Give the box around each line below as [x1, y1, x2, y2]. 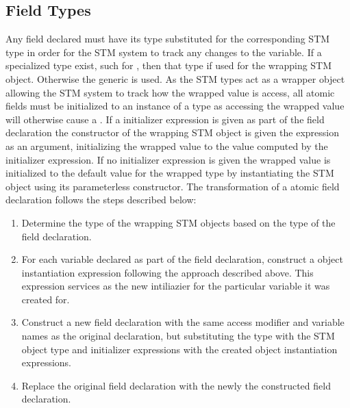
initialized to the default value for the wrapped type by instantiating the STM [5, 166, 334, 180]
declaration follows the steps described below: [5, 192, 197, 207]
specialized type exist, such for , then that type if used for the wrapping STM [5, 58, 332, 73]
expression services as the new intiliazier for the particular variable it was [21, 279, 330, 293]
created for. [21, 292, 70, 306]
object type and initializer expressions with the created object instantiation [21, 342, 338, 356]
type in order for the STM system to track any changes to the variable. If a [5, 44, 322, 59]
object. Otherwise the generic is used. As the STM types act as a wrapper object [5, 71, 345, 86]
